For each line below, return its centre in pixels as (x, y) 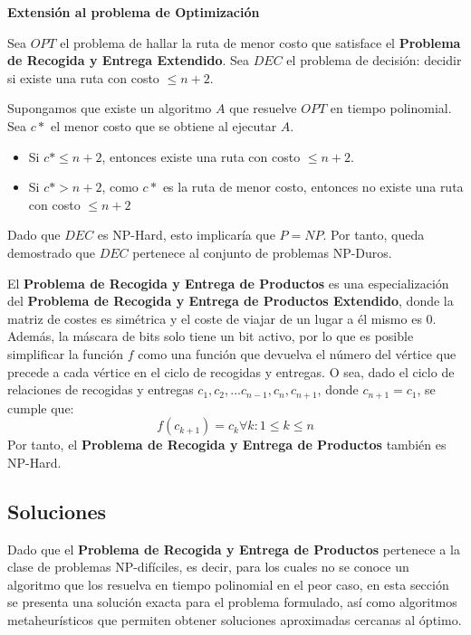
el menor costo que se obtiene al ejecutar (164, 125)
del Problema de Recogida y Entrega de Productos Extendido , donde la (231, 301)
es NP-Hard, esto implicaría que (186, 235)
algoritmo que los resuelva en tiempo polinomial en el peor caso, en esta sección (228, 584)
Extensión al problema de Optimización (134, 12)
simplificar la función (66, 353)
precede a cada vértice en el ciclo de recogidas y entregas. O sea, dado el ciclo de (231, 371)
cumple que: (41, 408)
